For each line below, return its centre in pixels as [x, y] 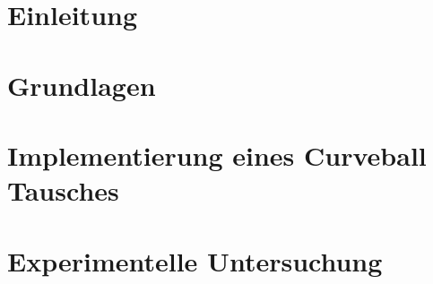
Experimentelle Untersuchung [195, 260]
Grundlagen [82, 85]
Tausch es [63, 190]
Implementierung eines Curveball [217, 155]
